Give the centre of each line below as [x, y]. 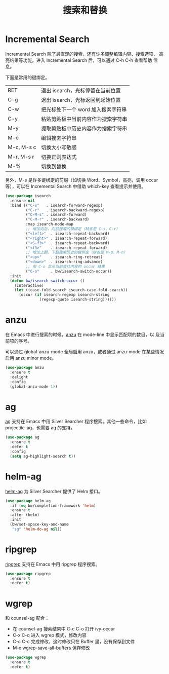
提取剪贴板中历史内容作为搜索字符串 [84, 128]
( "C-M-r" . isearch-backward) [57, 219]
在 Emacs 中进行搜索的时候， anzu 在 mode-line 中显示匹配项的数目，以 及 [83, 334]
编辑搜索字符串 [59, 138]
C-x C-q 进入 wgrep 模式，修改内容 [50, 635]
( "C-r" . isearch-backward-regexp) [65, 210]
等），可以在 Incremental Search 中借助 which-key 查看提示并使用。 [75, 186]
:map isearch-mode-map [49, 224]
